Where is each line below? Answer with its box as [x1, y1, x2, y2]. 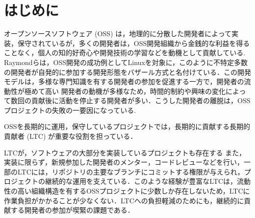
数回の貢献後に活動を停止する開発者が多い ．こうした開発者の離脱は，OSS [10, 95, 251, 106]
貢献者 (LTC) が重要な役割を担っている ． [4, 131, 137, 141]
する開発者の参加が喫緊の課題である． [10, 205, 134, 215]
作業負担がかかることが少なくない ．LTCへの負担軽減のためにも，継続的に [4, 195, 244, 205]
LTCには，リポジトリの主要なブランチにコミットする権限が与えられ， [17, 166, 244, 176]
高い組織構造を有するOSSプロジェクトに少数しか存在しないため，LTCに [17, 186, 250, 196]
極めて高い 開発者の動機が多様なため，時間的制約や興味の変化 [24, 86, 226, 96]
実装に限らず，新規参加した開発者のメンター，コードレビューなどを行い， [4, 157, 244, 167]
